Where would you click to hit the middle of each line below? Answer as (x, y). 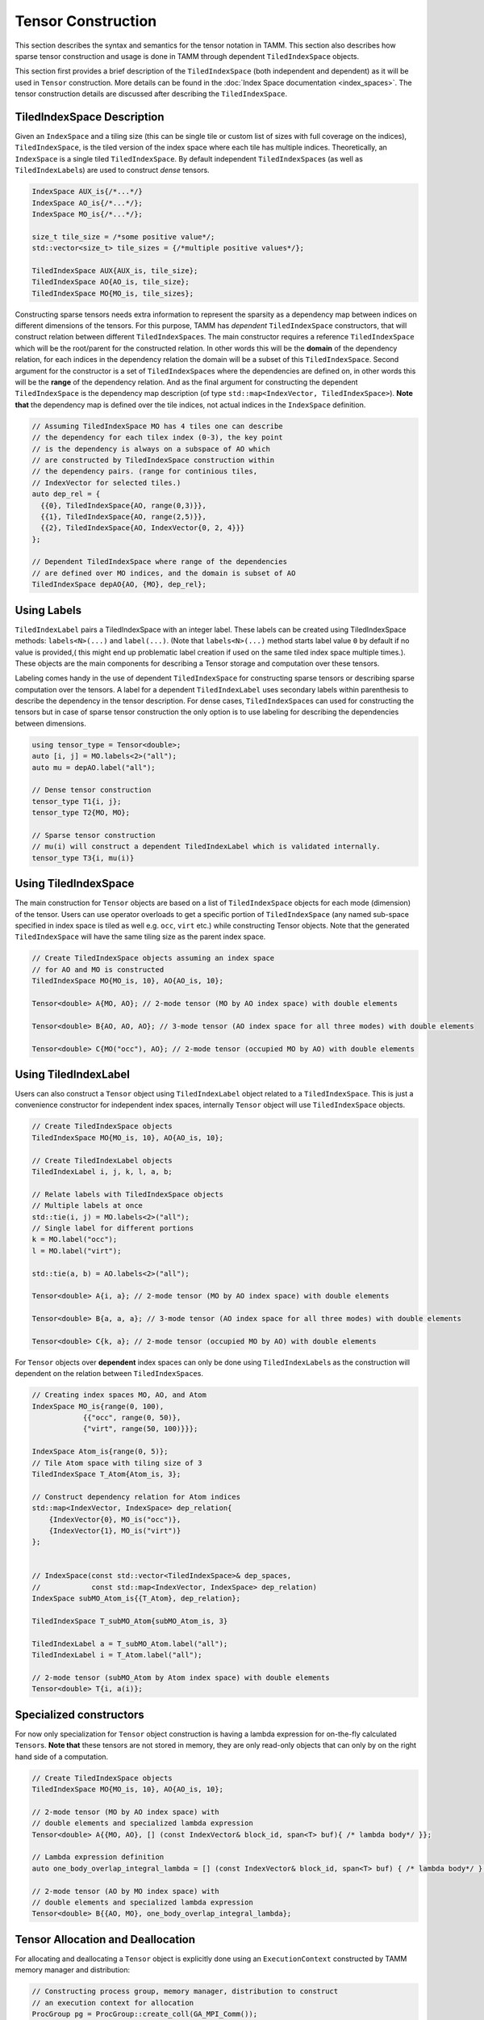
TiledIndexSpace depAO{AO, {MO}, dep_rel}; (119, 585)
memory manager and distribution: (73, 1970)
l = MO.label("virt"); (77, 1251)
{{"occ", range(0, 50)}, (132, 1417)
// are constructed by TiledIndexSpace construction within (153, 460)
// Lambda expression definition (98, 1857)
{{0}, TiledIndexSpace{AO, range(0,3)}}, (124, 505)
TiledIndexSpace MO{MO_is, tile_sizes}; (113, 293)
